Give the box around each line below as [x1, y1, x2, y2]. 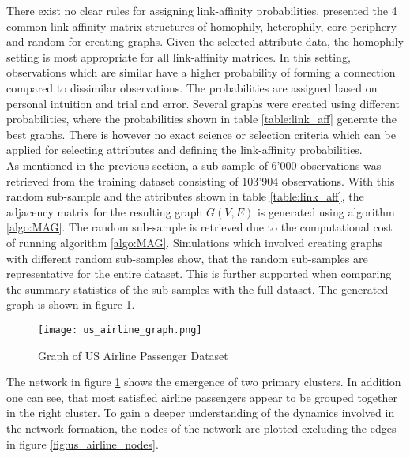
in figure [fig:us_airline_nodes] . [6, 435, 159, 452]
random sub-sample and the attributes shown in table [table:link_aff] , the [6, 188, 364, 205]
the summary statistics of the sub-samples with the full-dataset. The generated [6, 280, 389, 297]
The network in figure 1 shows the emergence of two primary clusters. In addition [6, 374, 401, 390]
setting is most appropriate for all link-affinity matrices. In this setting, [6, 48, 351, 65]
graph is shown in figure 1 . [6, 296, 135, 313]
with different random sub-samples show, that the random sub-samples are [6, 250, 368, 266]
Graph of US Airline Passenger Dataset [38, 347, 228, 363]
